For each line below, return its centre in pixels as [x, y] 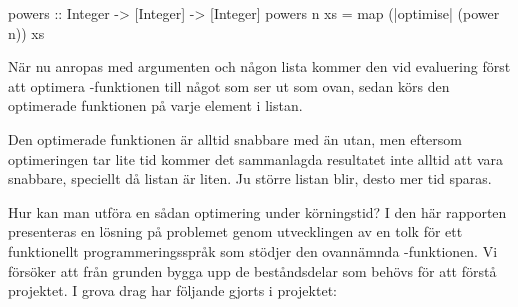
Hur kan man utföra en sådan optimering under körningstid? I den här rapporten [257, 211]
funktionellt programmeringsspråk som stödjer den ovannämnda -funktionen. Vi [253, 250]
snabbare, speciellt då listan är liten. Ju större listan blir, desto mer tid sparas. [250, 178]
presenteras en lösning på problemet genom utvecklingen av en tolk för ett [235, 231]
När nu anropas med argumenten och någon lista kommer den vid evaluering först [259, 66]
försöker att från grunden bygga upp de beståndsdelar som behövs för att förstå [252, 270]
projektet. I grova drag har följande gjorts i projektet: [172, 290]
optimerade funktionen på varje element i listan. [155, 105]
